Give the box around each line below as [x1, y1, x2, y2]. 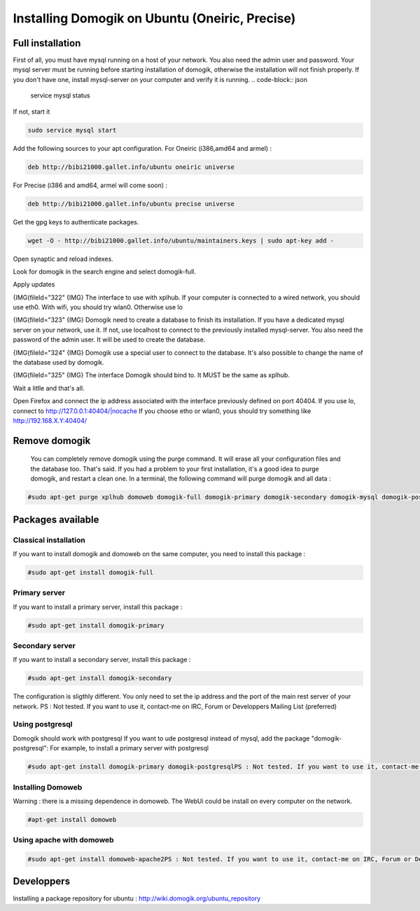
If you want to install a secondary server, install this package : [13, 656, 191, 664]
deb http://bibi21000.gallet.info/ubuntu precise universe [27, 200, 234, 208]
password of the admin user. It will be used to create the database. [13, 335, 206, 344]
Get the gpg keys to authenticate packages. [13, 217, 139, 226]
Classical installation [13, 535, 85, 545]
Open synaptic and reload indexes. [13, 255, 113, 263]
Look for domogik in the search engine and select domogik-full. [13, 267, 196, 276]
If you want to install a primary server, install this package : [13, 602, 183, 611]
